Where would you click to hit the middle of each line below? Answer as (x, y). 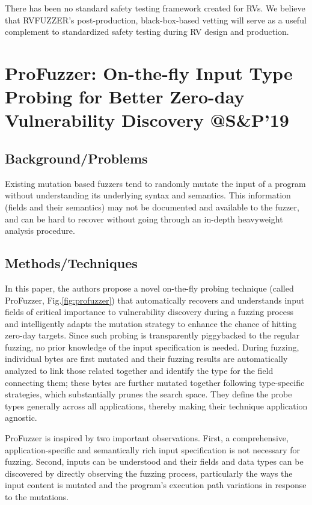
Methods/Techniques (71, 263)
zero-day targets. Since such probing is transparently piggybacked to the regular (152, 335)
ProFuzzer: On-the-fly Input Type (149, 72)
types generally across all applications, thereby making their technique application (156, 406)
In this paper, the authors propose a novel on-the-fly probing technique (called (149, 288)
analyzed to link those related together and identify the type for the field (139, 371)
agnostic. (21, 418)
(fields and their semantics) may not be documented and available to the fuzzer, (152, 207)
